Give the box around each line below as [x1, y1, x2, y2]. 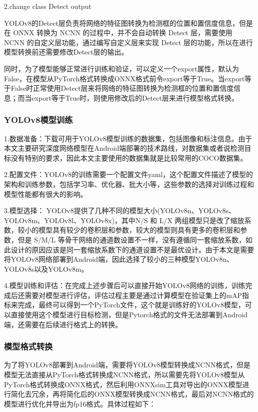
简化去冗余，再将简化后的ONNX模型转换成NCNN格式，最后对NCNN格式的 [10, 389, 254, 399]
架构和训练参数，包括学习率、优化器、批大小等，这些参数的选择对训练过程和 [4, 178, 254, 189]
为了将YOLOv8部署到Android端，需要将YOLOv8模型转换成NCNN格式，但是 [4, 359, 251, 370]
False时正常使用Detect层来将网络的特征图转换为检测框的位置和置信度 [10, 83, 234, 93]
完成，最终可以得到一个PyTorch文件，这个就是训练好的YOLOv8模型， [17, 299, 245, 310]
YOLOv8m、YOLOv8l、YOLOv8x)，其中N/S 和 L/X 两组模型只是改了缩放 [4, 215, 245, 225]
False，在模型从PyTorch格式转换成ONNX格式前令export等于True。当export [4, 73, 245, 83]
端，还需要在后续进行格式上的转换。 [4, 319, 122, 329]
